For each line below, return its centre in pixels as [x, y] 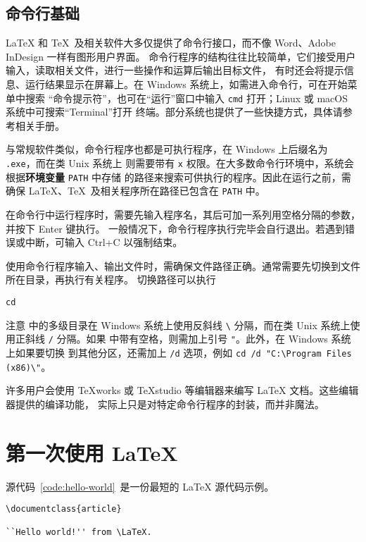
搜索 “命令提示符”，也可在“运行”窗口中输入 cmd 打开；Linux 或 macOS [186, 98]
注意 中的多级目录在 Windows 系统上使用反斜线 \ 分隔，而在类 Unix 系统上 [178, 325]
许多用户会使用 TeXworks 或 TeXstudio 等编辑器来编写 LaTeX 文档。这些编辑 [182, 390]
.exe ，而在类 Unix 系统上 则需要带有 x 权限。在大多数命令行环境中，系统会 [180, 163]
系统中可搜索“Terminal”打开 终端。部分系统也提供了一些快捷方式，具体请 [174, 112]
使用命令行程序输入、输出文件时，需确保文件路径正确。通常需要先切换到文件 [183, 265]
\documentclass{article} [64, 509]
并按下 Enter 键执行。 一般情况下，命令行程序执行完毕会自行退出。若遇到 [176, 228]
